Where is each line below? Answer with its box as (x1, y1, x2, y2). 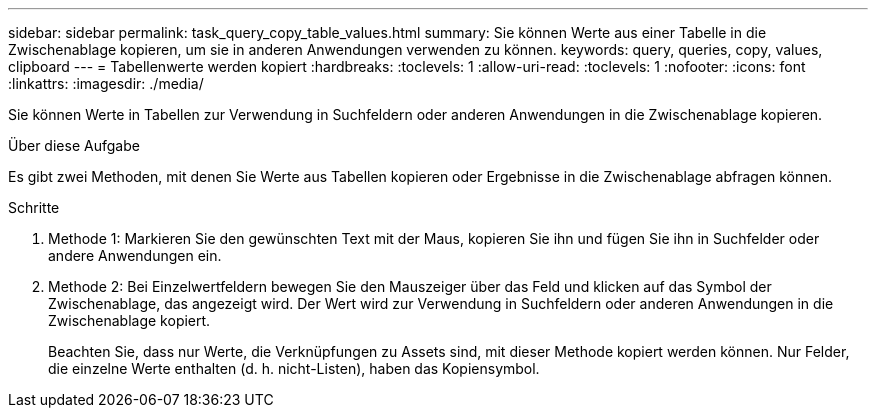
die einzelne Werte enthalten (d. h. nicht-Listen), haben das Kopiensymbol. (48, 360, 540, 377)
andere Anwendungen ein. (48, 247, 222, 264)
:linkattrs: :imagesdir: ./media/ (8, 75, 204, 92)
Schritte (8, 199, 60, 216)
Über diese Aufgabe (8, 137, 140, 154)
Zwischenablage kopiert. (48, 312, 211, 329)
